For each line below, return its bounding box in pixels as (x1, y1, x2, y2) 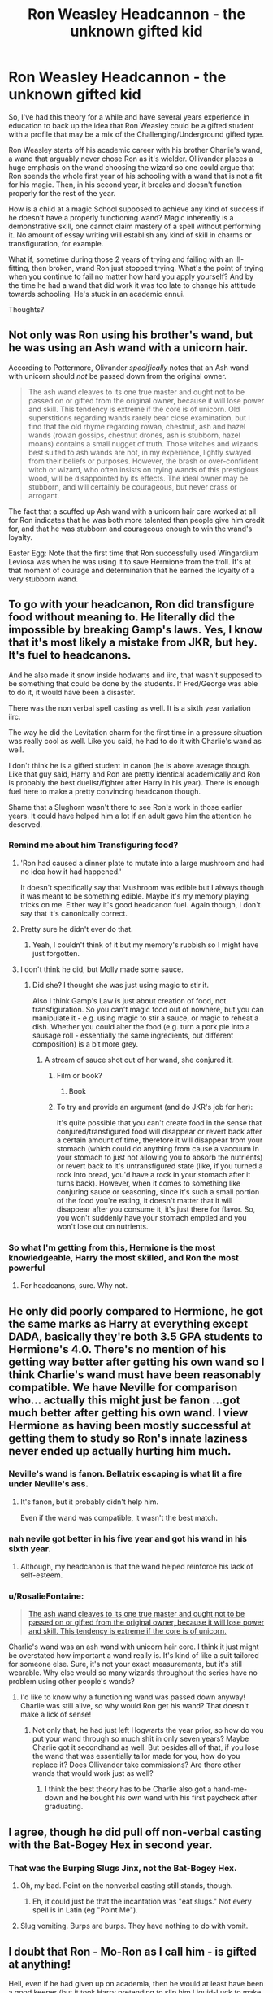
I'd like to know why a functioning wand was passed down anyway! (19, 1692, 246, 1702)
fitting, (8, 263, 31, 272)
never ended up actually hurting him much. (8, 1444, 232, 1458)
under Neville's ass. (8, 1478, 89, 1490)
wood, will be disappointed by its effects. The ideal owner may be (28, 473, 249, 483)
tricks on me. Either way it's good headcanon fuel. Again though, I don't (19, 899, 262, 909)
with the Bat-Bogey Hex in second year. (8, 1838, 213, 1852)
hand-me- (213, 1784, 248, 1794)
